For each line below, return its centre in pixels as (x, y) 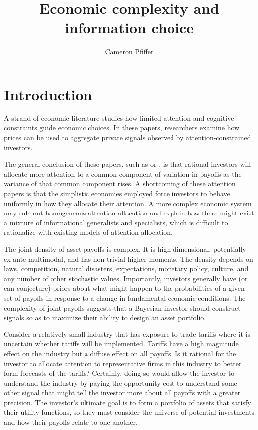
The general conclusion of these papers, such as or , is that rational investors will (128, 164)
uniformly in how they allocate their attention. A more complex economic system (128, 203)
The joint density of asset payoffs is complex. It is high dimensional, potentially (125, 249)
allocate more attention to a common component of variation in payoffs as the (123, 173)
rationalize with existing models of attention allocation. (88, 232)
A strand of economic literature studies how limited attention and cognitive (119, 118)
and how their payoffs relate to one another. (71, 422)
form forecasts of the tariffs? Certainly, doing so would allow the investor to (119, 373)
